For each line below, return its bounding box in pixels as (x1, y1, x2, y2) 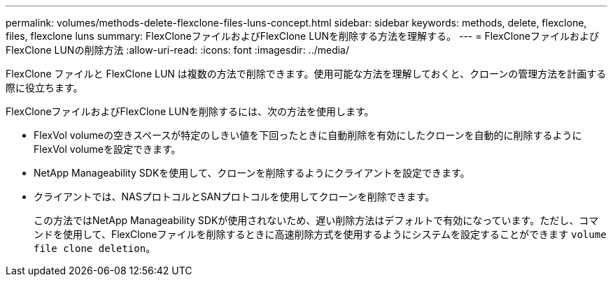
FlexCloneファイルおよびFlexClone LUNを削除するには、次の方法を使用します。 (6, 105, 374, 117)
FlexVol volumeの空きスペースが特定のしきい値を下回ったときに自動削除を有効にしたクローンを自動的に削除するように (34, 129, 582, 141)
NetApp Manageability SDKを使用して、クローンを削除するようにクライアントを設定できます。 (34, 167, 470, 179)
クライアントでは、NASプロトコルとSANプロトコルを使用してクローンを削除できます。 (34, 191, 435, 202)
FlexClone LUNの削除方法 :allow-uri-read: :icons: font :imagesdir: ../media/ (6, 44, 350, 56)
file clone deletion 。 (34, 242, 156, 254)
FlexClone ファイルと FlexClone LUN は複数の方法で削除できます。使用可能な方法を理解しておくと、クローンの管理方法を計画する (6, 68, 607, 80)
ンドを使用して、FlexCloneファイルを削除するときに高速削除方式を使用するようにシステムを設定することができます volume (34, 228, 607, 240)
